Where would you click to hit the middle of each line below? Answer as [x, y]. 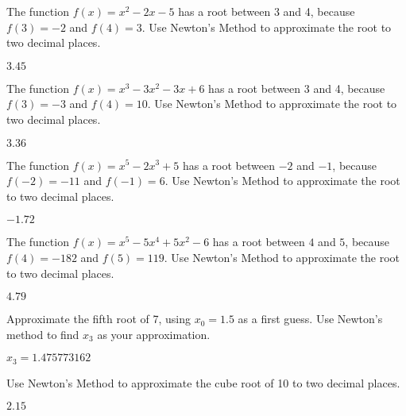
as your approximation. [154, 334]
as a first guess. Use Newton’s [310, 319]
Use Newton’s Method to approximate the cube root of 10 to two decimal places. [203, 382]
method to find [43, 334]
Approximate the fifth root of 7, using [99, 319]
